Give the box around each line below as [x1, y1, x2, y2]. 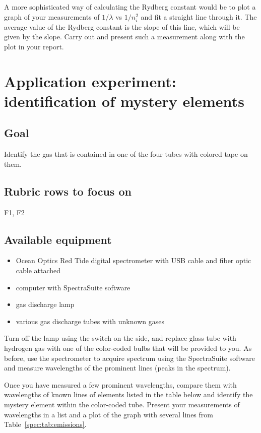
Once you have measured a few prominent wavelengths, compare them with [4, 379, 237, 390]
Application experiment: [4, 71, 176, 91]
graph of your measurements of [4, 11, 100, 22]
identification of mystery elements [4, 90, 244, 111]
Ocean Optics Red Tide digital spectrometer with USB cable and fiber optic [16, 255, 251, 266]
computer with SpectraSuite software [16, 282, 130, 292]
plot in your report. [4, 41, 64, 51]
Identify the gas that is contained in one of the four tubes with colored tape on [4, 149, 248, 159]
